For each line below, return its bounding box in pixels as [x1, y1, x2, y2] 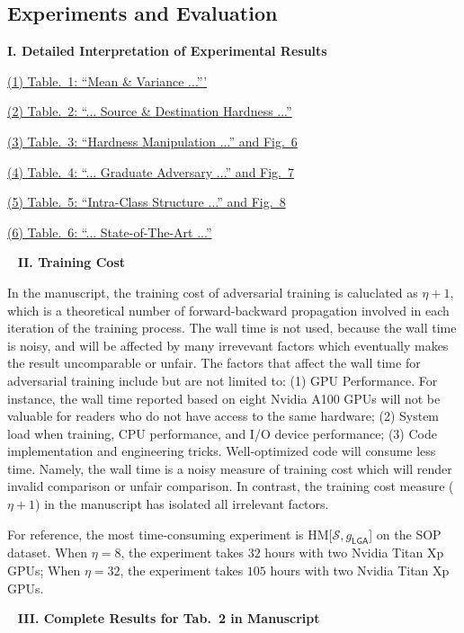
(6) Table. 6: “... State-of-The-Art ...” [7, 222, 212, 241]
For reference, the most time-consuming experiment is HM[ [7, 524, 333, 543]
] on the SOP [369, 524, 442, 543]
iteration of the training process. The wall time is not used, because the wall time [7, 318, 457, 337]
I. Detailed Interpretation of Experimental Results [7, 41, 327, 60]
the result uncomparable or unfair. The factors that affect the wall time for [7, 353, 421, 372]
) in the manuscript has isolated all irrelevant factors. [35, 495, 329, 513]
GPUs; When [7, 561, 81, 580]
